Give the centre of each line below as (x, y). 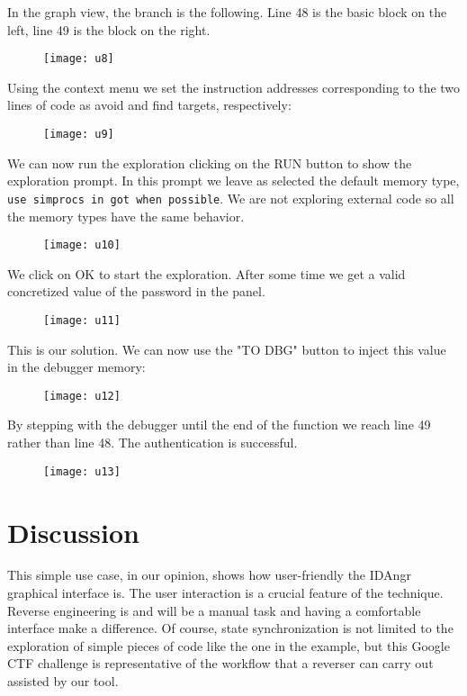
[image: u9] (79, 135)
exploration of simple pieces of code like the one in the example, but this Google (229, 645)
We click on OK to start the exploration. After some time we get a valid (207, 273)
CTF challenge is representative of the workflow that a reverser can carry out (220, 663)
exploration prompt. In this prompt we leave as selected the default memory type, (233, 181)
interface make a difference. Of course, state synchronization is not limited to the (230, 628)
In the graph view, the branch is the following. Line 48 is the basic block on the (227, 12)
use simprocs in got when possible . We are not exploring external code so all (231, 198)
